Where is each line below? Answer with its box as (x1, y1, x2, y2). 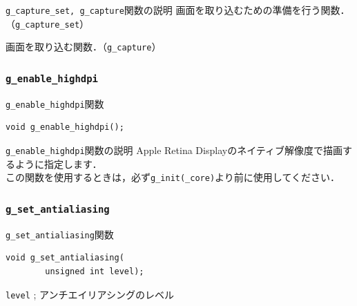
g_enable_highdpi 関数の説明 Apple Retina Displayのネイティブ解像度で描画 (6, 143, 343, 157)
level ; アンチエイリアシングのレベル (6, 287, 174, 301)
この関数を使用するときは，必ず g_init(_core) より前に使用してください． (6, 170, 340, 184)
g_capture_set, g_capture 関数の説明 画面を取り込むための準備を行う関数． (6, 3, 350, 17)
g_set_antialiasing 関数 (6, 227, 114, 241)
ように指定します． (15, 156, 102, 171)
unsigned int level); (45, 266, 144, 276)
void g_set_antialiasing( (6, 253, 124, 263)
